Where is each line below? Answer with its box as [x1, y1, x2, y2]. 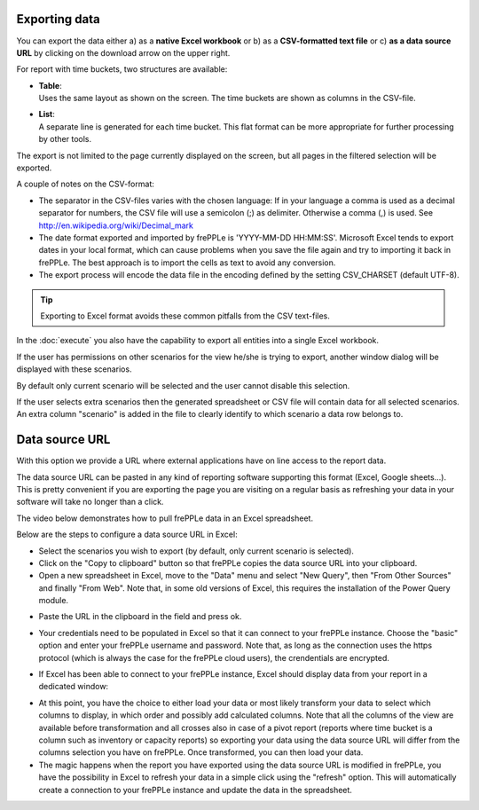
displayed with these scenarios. [16, 364, 132, 374]
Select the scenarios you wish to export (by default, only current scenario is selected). [38, 546, 355, 556]
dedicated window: [38, 681, 109, 692]
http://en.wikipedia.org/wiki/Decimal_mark [38, 220, 194, 231]
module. [38, 595, 69, 606]
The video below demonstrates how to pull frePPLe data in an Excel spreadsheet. [16, 513, 314, 523]
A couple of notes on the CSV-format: [16, 178, 154, 190]
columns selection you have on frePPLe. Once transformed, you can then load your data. [38, 747, 364, 758]
